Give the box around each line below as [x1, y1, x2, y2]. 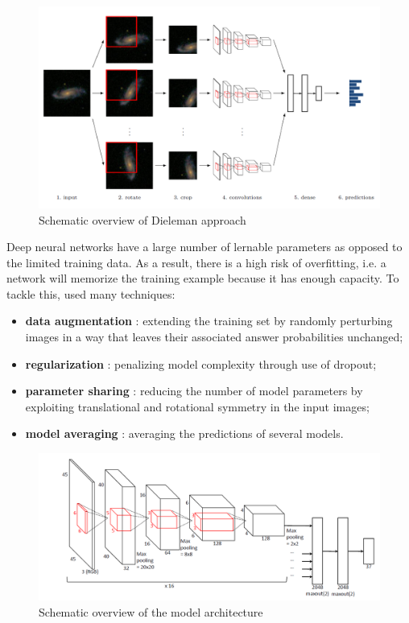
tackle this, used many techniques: [6, 285, 176, 302]
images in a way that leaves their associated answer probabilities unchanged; [25, 328, 403, 345]
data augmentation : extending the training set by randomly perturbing [25, 312, 393, 329]
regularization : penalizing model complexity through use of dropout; [25, 355, 377, 372]
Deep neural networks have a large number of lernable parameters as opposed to [6, 238, 403, 255]
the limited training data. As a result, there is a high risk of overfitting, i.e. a [6, 254, 386, 270]
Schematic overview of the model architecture [39, 603, 263, 620]
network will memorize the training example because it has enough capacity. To [6, 270, 399, 287]
